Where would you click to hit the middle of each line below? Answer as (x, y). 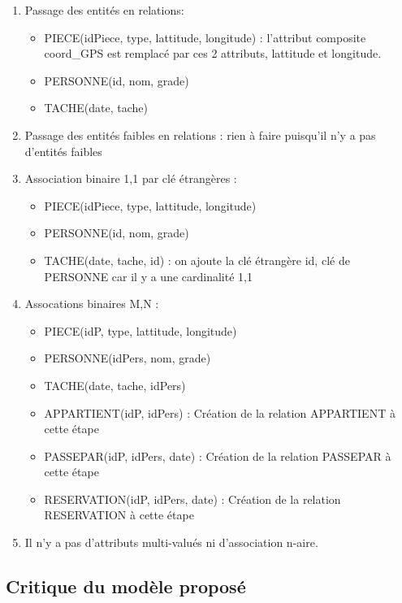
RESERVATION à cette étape (119, 515)
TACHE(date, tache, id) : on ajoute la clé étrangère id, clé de (197, 260)
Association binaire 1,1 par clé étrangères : (131, 178)
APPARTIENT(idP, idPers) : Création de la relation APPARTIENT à (220, 412)
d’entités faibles (63, 151)
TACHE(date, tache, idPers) (115, 385)
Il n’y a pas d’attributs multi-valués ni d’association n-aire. (171, 542)
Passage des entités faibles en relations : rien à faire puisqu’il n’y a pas (200, 134)
